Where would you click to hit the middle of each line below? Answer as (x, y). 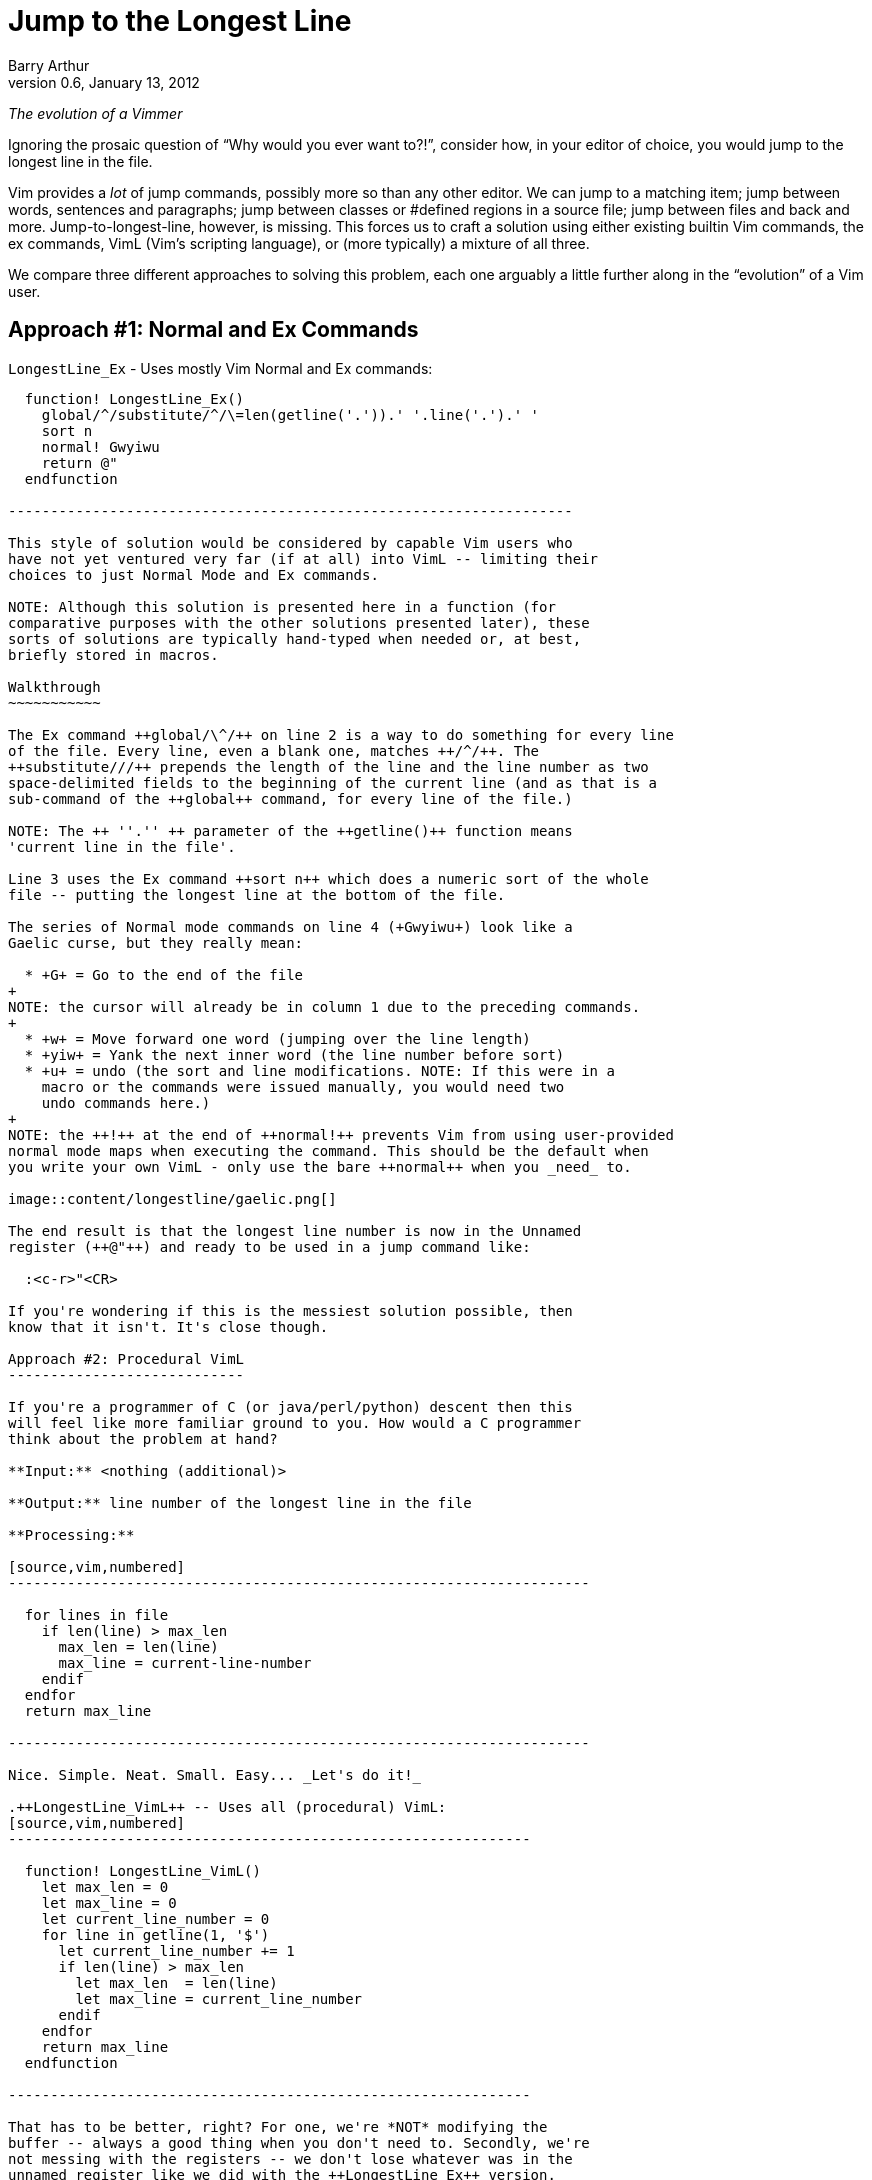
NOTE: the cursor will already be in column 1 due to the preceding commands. (324, 1006)
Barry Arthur (49, 65)
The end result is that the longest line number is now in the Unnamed (295, 1230)
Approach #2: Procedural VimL (126, 1358)
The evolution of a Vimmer (95, 113)
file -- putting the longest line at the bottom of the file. (257, 894)
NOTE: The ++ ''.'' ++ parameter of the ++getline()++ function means (290, 830)
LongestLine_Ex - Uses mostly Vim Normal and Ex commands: (220, 368)
